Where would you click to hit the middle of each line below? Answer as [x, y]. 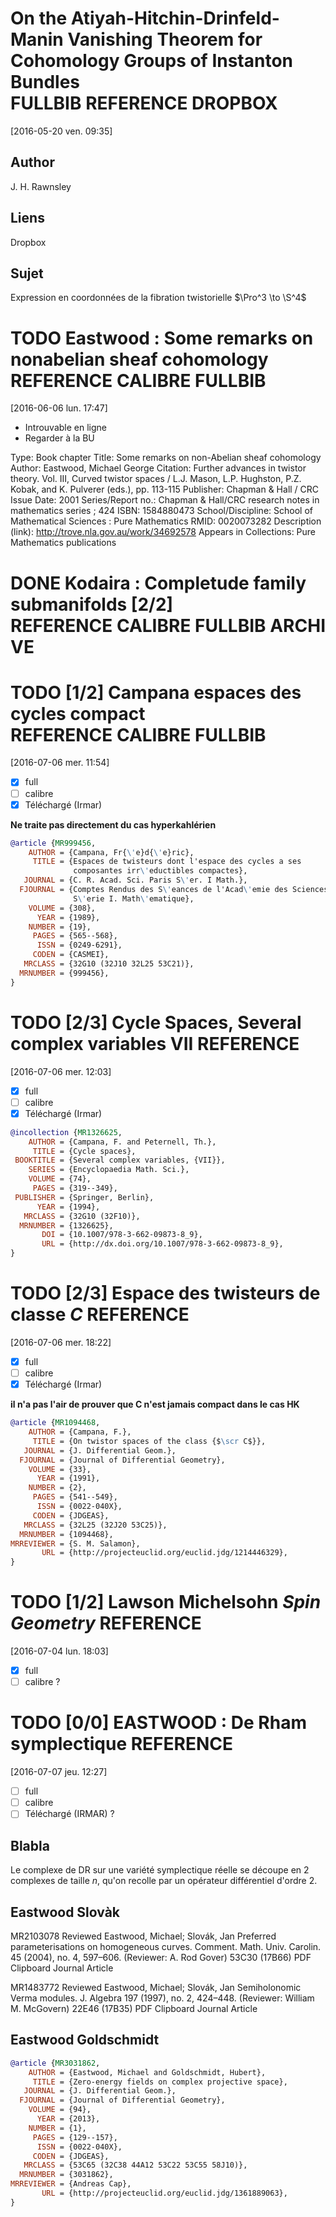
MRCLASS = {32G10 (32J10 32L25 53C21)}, [109, 964]
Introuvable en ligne [66, 428]
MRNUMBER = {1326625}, [66, 1225]
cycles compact [78, 713]
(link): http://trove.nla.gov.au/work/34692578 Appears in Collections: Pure [163, 532]
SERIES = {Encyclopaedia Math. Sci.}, [109, 1170]
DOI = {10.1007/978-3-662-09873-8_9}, [122, 1235]
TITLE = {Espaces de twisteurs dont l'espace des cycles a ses [167, 862]
